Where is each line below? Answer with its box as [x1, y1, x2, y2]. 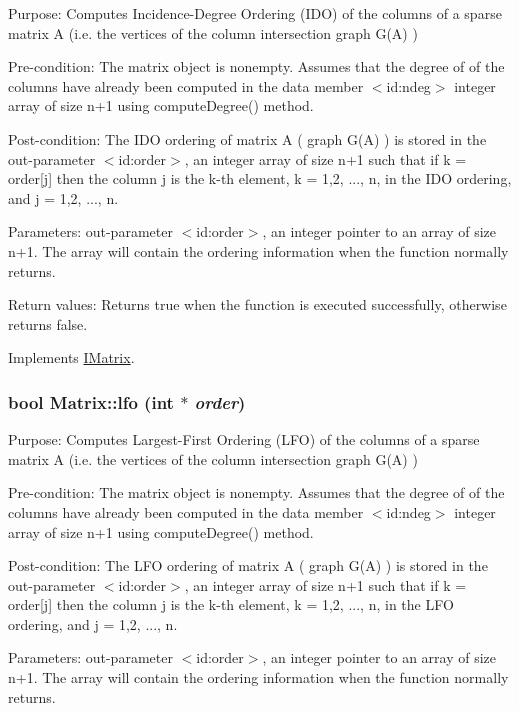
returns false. [8, 313, 88, 334]
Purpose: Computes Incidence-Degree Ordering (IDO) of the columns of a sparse [8, 3, 502, 23]
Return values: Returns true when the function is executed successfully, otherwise [8, 294, 507, 315]
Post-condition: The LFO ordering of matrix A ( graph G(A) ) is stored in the [8, 555, 488, 576]
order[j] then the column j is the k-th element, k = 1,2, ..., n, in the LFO [8, 594, 454, 615]
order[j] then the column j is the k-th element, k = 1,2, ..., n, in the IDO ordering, [8, 168, 512, 189]
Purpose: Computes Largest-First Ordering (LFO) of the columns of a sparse [8, 429, 480, 450]
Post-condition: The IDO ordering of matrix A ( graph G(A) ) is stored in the [8, 128, 487, 149]
